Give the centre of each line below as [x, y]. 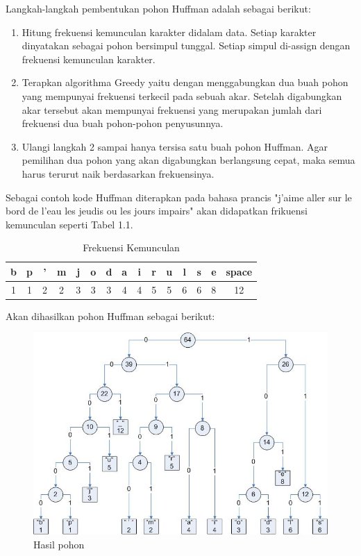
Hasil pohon [59, 544]
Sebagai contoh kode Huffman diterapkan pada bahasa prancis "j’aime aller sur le [179, 197]
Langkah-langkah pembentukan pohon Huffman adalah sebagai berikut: [158, 8]
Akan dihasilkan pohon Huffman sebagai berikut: [110, 315]
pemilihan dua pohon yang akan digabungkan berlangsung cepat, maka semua [188, 160]
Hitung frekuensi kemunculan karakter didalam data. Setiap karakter [169, 32]
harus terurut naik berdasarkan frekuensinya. [118, 173]
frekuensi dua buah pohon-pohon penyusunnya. [123, 123]
